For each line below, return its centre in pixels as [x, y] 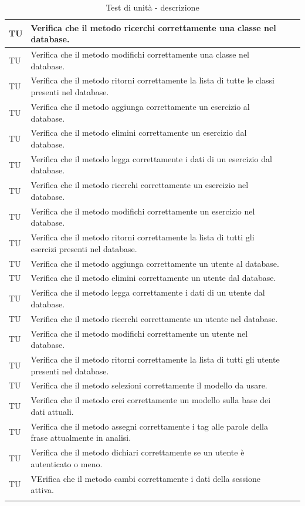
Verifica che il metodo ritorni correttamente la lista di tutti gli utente [155, 359]
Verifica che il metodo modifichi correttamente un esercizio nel [143, 211]
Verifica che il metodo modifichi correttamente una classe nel [140, 54]
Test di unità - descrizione [152, 7]
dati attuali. [52, 411]
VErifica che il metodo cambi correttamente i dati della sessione [145, 478]
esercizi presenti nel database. [84, 248]
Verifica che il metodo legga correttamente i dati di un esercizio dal [151, 158]
